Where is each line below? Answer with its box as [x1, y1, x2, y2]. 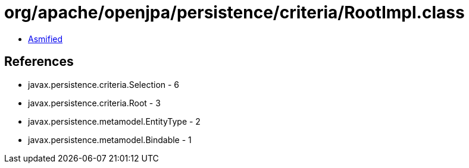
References [4, 54, 74, 69]
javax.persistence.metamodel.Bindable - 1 [28, 134, 192, 145]
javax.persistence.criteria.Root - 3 [28, 97, 161, 108]
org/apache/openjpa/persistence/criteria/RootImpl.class [4, 2, 465, 23]
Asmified [28, 33, 63, 44]
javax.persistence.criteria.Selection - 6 [28, 79, 180, 90]
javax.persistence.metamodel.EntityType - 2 [28, 116, 201, 126]
